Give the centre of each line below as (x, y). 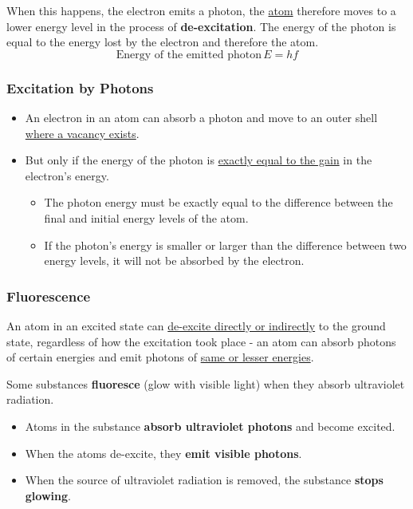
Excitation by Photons (80, 87)
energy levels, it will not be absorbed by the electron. (174, 260)
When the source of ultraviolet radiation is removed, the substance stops (204, 480)
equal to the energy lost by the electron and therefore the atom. (163, 42)
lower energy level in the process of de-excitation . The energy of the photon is (201, 26)
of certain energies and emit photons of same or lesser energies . (160, 357)
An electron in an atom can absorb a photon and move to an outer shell (201, 117)
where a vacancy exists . (82, 133)
